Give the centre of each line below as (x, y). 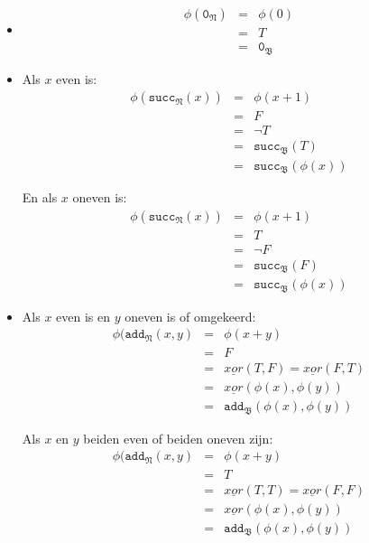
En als (40, 197)
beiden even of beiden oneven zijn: (178, 438)
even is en (83, 316)
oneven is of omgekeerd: (190, 316)
